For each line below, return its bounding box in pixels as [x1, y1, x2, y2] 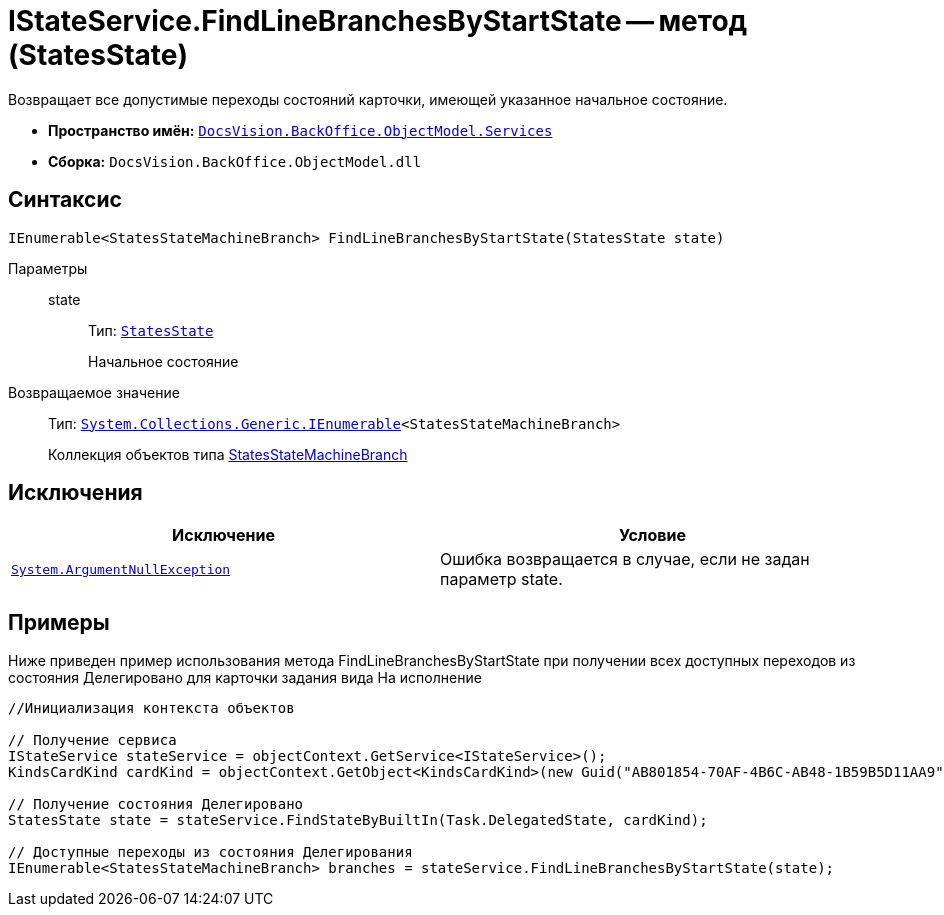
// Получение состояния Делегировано [8, 796, 304, 813]
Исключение [172, 525, 275, 546]
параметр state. [440, 569, 563, 590]
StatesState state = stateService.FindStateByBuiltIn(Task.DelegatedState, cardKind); [8, 812, 708, 829]
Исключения [8, 480, 143, 506]
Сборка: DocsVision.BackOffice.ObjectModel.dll [48, 152, 422, 170]
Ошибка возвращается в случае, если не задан [440, 549, 810, 570]
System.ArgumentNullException [11, 561, 231, 577]
